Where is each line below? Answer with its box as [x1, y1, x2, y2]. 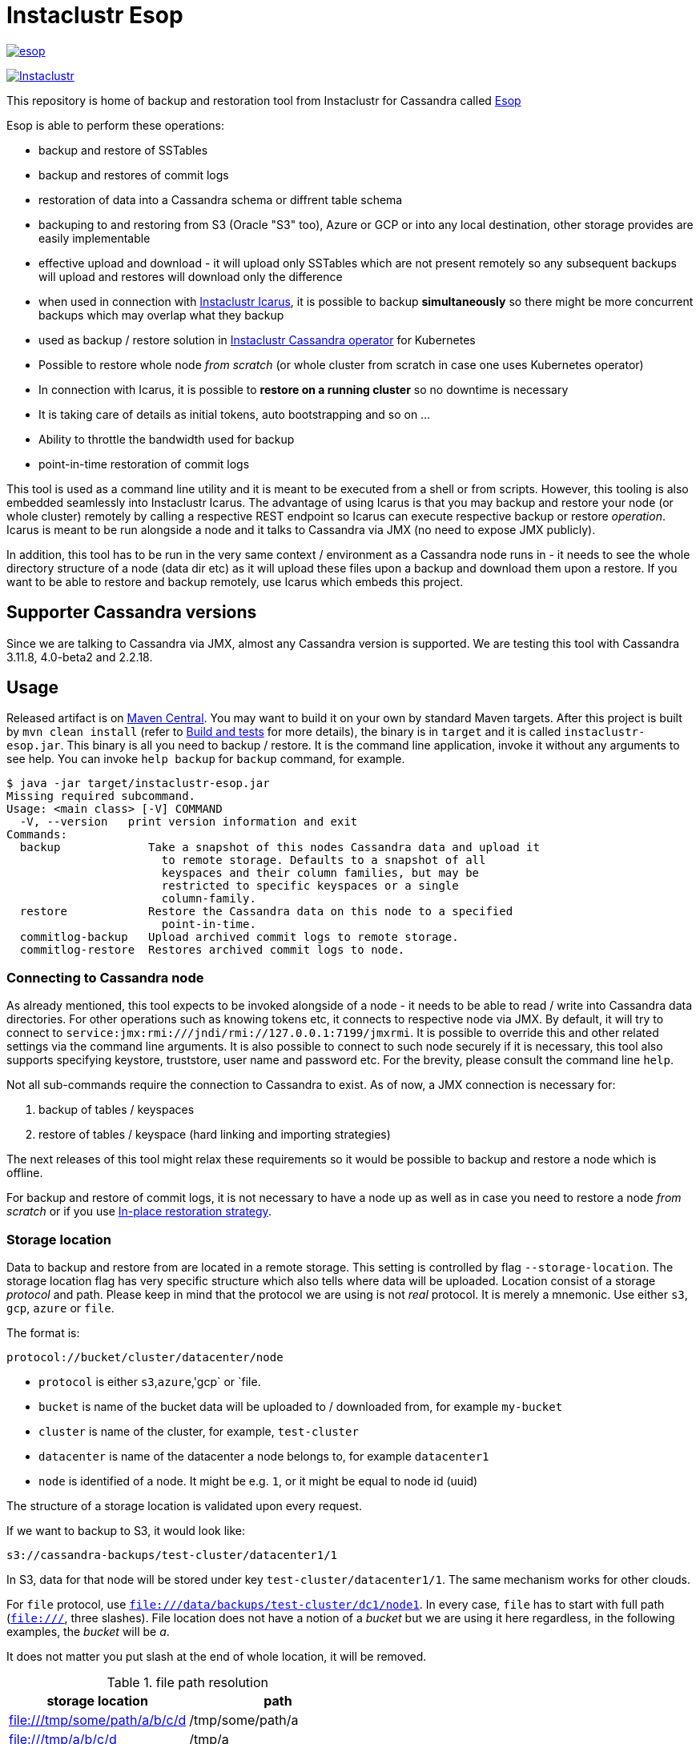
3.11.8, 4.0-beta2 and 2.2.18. [6, 649, 153, 664]
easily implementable [38, 231, 151, 245]
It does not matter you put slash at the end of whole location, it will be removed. [6, 1649, 427, 1663]
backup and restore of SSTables [38, 143, 208, 157]
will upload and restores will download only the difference [38, 269, 343, 283]
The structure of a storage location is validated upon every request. [6, 1498, 362, 1513]
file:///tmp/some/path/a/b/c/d [9, 1711, 187, 1728]
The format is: [6, 1325, 80, 1340]
